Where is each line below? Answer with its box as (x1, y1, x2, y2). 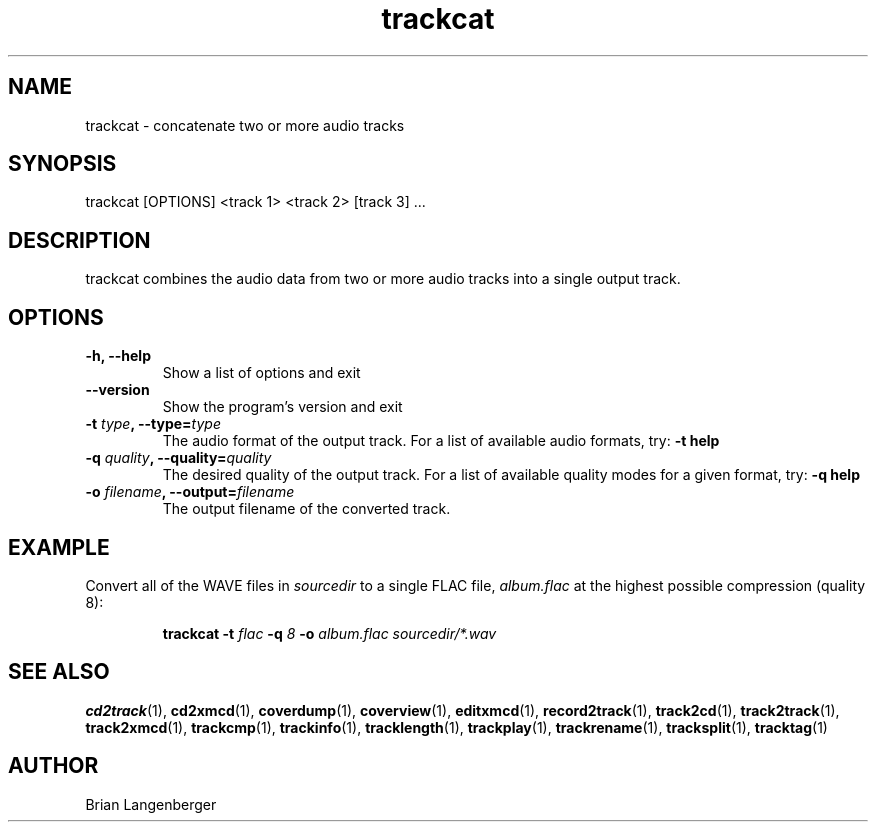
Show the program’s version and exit (162, 398, 403, 416)
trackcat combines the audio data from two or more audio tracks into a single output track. (85, 270, 681, 288)
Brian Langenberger (85, 795, 217, 813)
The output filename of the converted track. (162, 500, 451, 518)
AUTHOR (8, 753, 99, 779)
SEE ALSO (8, 659, 110, 685)
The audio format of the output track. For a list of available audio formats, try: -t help (162, 432, 720, 450)
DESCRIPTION (8, 227, 151, 253)
